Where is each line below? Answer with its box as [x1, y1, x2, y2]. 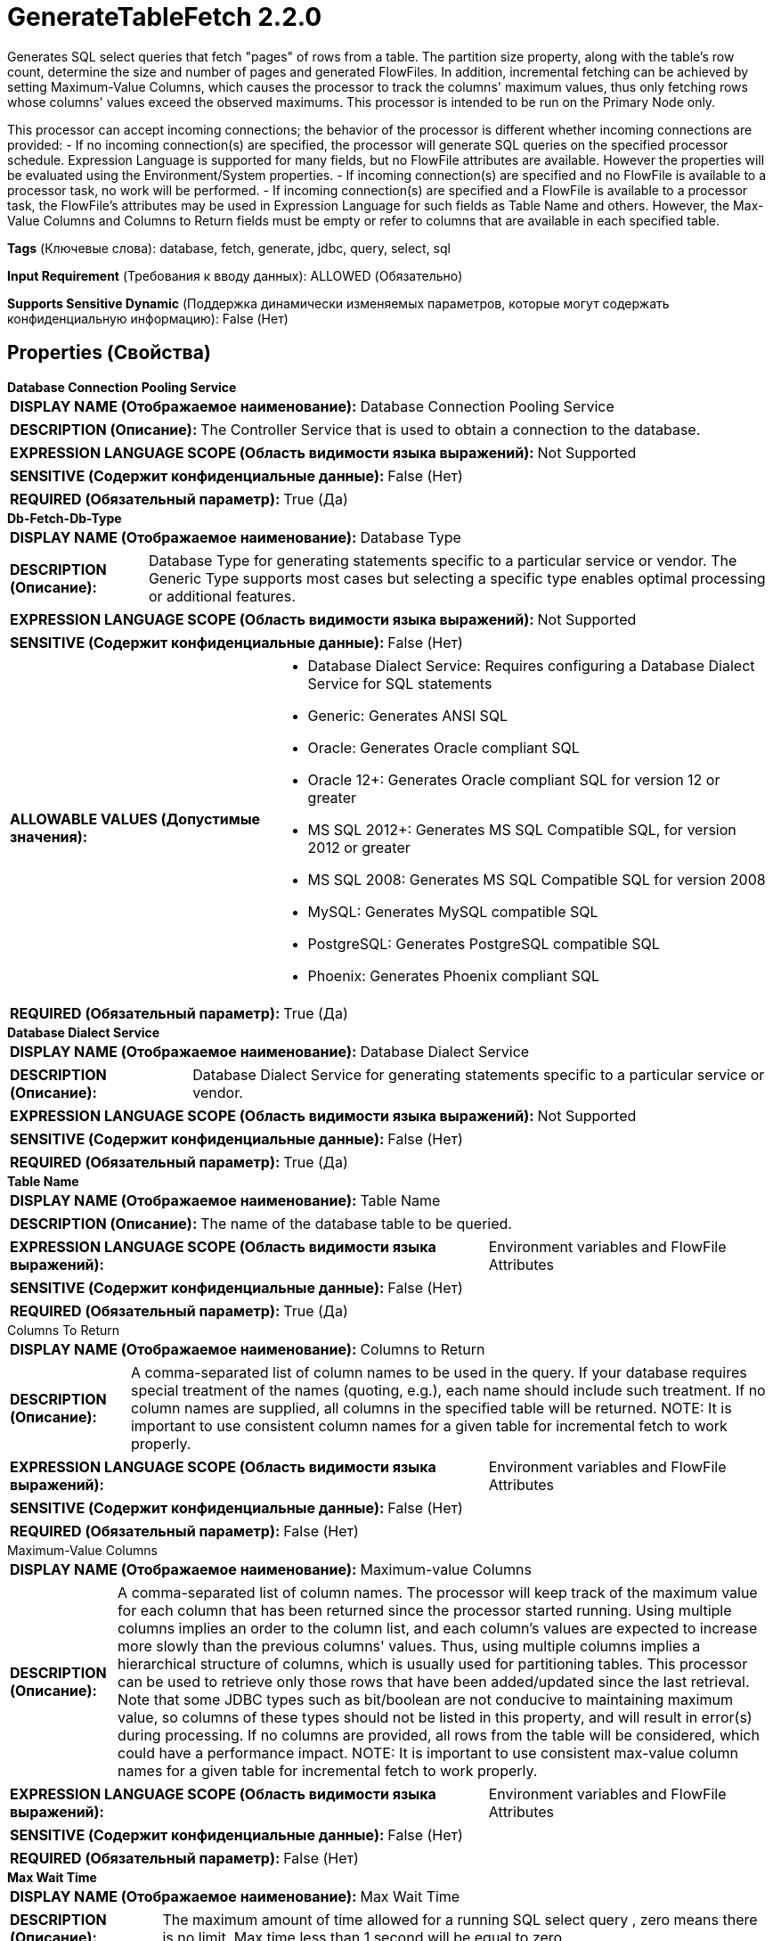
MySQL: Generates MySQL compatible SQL [307, 902, 598, 921]
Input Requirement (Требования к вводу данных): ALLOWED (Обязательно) [7, 267, 463, 283]
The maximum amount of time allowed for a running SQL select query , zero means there [162, 1910, 758, 1929]
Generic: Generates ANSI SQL [307, 706, 509, 725]
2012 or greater [307, 838, 411, 856]
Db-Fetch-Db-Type [7, 510, 122, 526]
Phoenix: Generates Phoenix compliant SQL [307, 966, 599, 985]
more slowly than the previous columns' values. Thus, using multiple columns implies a [118, 1636, 701, 1655]
